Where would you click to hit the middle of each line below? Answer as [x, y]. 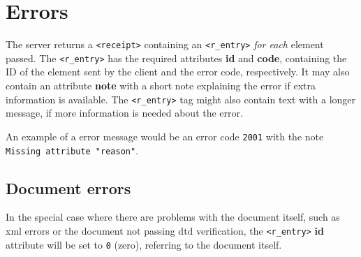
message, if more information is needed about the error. [124, 113]
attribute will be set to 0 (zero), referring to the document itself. [144, 244]
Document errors [68, 188]
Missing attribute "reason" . [72, 150]
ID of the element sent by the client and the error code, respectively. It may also [178, 72]
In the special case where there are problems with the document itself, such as [173, 217]
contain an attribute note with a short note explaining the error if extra [161, 86]
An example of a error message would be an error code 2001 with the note [165, 136]
